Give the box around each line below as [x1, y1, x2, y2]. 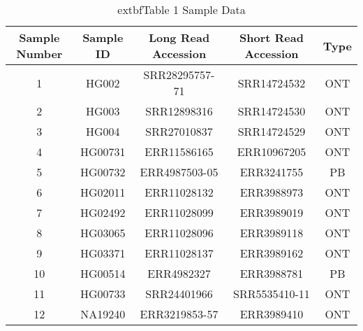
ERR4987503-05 [140, 164, 218, 180]
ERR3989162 [239, 245, 304, 261]
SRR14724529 [237, 123, 306, 139]
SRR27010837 [145, 123, 213, 139]
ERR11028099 [145, 204, 214, 220]
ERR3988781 [239, 265, 304, 281]
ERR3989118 [239, 225, 304, 241]
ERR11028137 [145, 245, 214, 261]
